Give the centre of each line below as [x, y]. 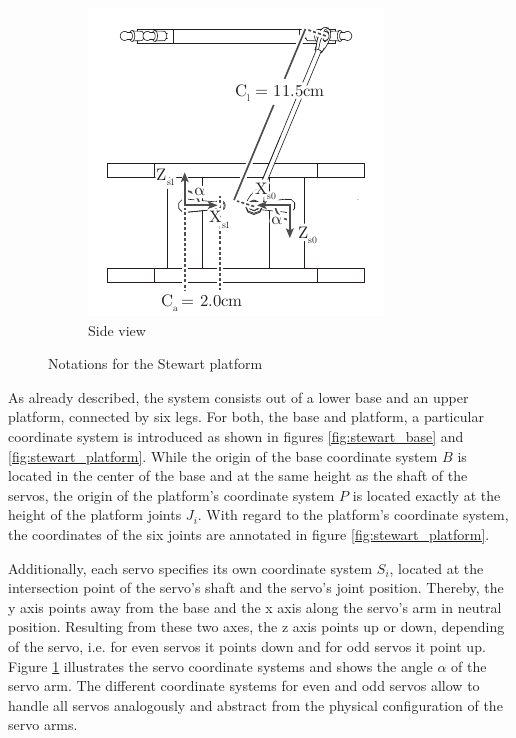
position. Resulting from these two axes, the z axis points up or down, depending [256, 626]
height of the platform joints [95, 514]
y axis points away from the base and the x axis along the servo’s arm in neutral [255, 606]
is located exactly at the [426, 494]
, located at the [436, 567]
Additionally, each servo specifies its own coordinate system [190, 567]
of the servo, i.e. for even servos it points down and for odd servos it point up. [247, 645]
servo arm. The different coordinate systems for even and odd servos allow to [244, 685]
